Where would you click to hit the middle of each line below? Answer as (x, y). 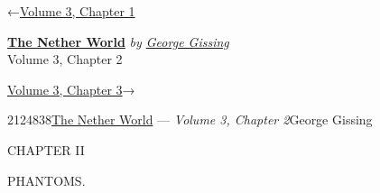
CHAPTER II (46, 149)
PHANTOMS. (46, 180)
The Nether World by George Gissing (118, 41)
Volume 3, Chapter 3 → (71, 89)
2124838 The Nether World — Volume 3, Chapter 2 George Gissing (190, 119)
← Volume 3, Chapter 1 (71, 11)
